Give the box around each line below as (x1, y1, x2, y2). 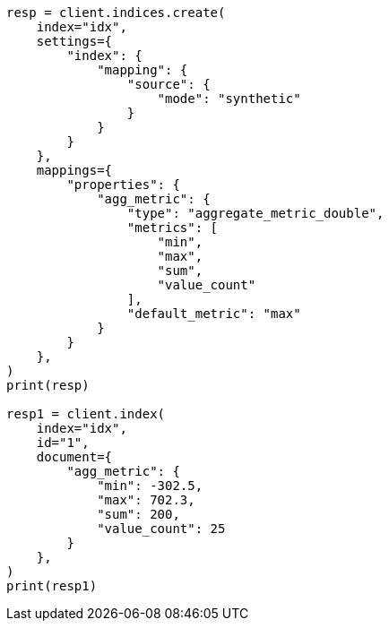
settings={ (36, 34, 113, 48)
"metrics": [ (126, 220, 219, 235)
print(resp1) (6, 579, 98, 593)
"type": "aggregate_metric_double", (126, 206, 385, 220)
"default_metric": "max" (126, 306, 301, 321)
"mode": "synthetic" (157, 91, 301, 106)
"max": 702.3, (97, 493, 195, 507)
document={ (36, 450, 113, 464)
